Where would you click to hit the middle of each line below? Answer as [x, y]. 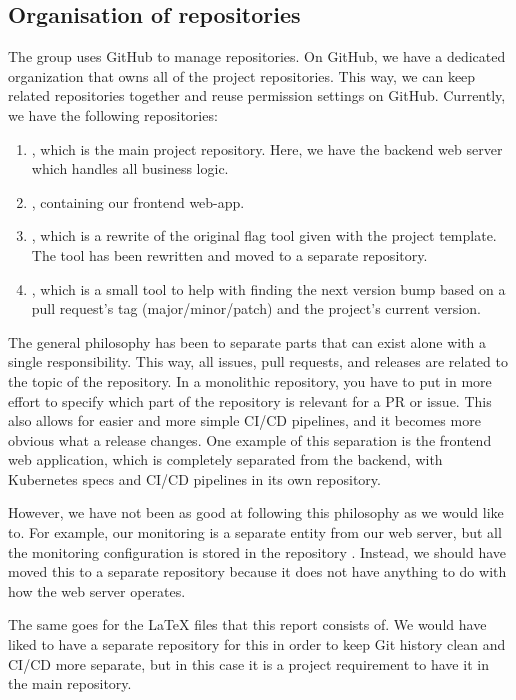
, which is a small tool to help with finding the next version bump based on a [268, 288]
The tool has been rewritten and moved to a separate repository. [229, 254]
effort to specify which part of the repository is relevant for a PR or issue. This [250, 400]
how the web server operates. [97, 590]
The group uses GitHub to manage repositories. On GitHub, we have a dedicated [257, 56]
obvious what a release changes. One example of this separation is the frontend [250, 439]
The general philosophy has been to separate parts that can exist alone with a [247, 341]
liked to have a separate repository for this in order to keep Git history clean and [257, 644]
